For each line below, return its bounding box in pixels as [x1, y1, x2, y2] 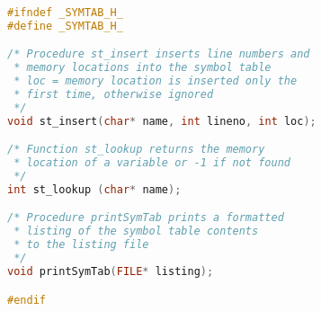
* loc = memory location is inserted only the [13, 75, 298, 88]
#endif [7, 293, 46, 307]
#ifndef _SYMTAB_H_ [7, 6, 123, 19]
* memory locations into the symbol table [13, 61, 272, 75]
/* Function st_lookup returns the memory [7, 143, 265, 156]
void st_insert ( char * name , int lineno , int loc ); [7, 114, 317, 128]
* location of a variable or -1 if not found [13, 156, 290, 170]
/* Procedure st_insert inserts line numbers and [7, 48, 310, 61]
